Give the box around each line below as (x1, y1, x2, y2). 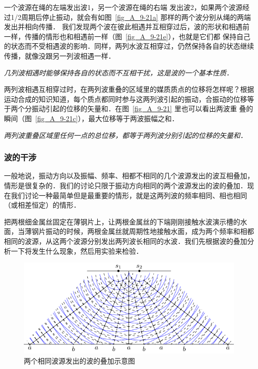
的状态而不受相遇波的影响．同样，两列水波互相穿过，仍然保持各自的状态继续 (4, 41, 254, 51)
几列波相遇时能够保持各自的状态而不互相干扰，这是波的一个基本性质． (4, 67, 233, 77)
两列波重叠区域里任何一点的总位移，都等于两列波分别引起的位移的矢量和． (4, 130, 247, 140)
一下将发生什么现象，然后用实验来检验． (10, 245, 143, 256)
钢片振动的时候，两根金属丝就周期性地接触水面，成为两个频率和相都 (31, 226, 254, 236)
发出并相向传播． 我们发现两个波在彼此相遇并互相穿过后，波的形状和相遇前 (4, 21, 250, 32)
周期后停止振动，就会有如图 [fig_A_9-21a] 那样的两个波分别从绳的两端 (21, 11, 251, 22)
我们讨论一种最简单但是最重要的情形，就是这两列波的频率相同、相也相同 (10, 190, 247, 200)
